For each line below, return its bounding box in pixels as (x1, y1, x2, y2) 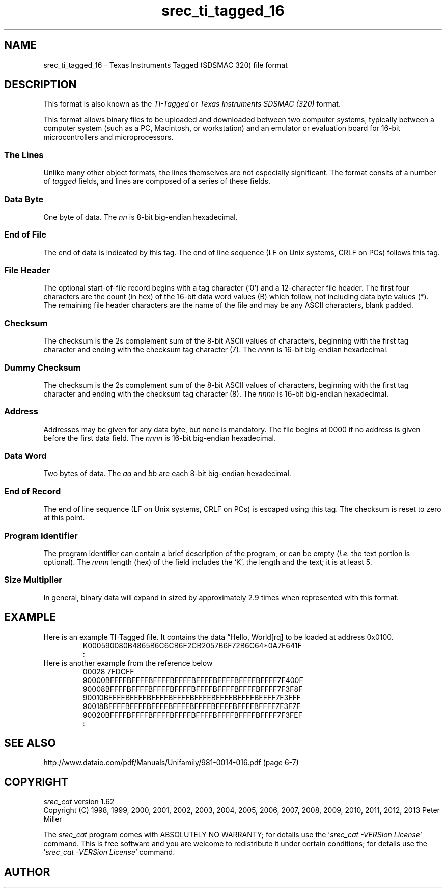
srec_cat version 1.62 (43, 797, 115, 806)
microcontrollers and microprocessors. (43, 133, 174, 142)
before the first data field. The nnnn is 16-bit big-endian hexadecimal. (43, 433, 276, 442)
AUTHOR (4, 865, 50, 878)
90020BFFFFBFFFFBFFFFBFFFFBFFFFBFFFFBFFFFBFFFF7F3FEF (82, 710, 303, 719)
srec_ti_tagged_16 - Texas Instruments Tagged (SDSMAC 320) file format (43, 60, 288, 69)
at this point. (43, 513, 85, 522)
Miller (43, 815, 62, 824)
